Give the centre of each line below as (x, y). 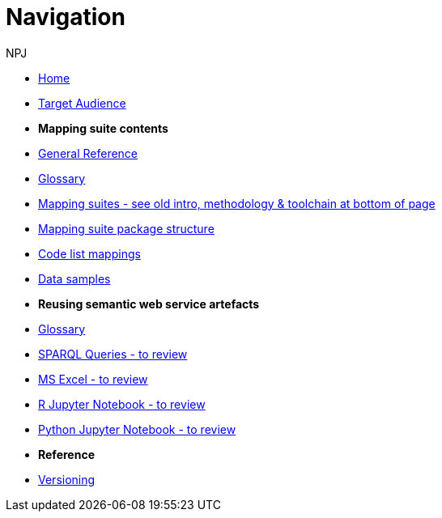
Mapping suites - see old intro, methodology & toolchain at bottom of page (237, 203)
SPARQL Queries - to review (113, 354)
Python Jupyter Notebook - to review (137, 429)
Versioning (67, 479)
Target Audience (82, 103)
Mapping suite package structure (126, 228)
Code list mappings (89, 253)
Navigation (66, 17)
